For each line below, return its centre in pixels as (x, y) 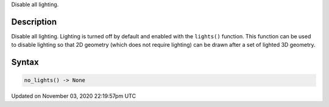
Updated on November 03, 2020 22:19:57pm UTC (74, 96)
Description (34, 22)
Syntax (25, 62)
